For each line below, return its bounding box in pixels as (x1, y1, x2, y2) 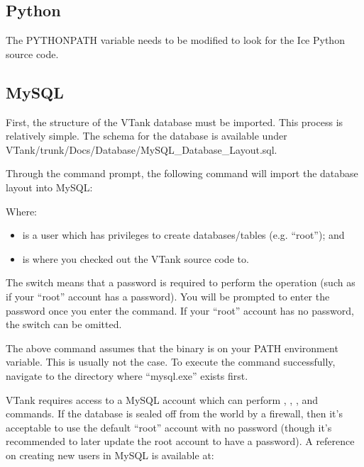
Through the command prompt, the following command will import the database (6, 166, 358, 181)
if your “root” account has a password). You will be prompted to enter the (6, 288, 330, 303)
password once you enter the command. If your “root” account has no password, (6, 303, 354, 317)
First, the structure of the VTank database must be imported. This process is (6, 114, 343, 129)
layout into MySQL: (6, 179, 93, 194)
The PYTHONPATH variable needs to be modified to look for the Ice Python (6, 33, 345, 47)
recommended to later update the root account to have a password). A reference (6, 434, 355, 449)
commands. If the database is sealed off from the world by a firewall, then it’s (6, 406, 343, 421)
